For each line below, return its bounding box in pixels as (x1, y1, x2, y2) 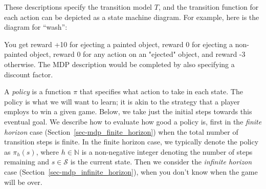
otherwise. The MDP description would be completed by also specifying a (4, 58, 235, 69)
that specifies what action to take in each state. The (79, 86, 243, 97)
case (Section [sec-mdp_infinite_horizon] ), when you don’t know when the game (4, 166, 258, 177)
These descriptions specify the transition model (4, 2, 152, 12)
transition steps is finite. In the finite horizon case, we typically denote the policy (4, 136, 259, 147)
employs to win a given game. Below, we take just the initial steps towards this (4, 106, 252, 117)
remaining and (4, 156, 49, 167)
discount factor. (4, 69, 53, 79)
